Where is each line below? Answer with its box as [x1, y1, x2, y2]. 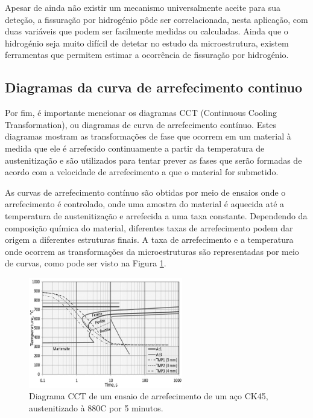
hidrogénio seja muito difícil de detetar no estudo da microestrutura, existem [5, 36, 289, 49]
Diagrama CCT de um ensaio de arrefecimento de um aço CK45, [29, 390, 268, 402]
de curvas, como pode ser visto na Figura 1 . [5, 257, 166, 269]
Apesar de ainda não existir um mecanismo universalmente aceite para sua [5, 1, 281, 13]
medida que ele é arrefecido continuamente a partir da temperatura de [5, 141, 265, 154]
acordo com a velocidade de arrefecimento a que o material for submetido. [5, 166, 279, 178]
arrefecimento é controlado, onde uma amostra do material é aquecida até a [5, 198, 285, 210]
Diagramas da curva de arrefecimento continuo [5, 78, 303, 97]
